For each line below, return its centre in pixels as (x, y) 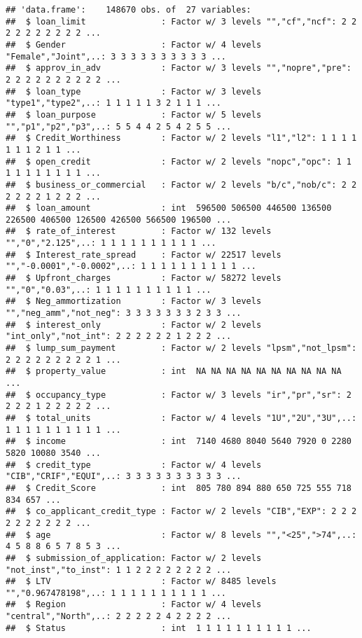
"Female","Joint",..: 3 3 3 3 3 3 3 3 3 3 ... (116, 56)
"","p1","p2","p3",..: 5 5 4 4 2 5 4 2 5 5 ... (119, 126)
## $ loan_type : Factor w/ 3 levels (134, 91)
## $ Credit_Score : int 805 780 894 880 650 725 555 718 (179, 488)
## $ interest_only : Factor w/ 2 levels (134, 325)
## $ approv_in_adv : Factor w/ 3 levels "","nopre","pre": (179, 68)
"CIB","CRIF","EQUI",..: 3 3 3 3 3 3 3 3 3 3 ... (124, 477)
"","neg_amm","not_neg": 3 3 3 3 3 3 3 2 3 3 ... (124, 313)
